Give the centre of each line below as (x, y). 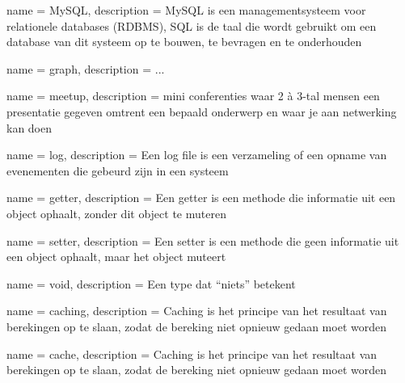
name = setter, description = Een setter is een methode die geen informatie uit (203, 240)
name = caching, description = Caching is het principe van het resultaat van (197, 311)
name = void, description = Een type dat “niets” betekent (151, 283)
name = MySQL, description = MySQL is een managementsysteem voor (186, 10)
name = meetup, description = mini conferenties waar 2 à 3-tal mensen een (193, 96)
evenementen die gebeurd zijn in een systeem (118, 170)
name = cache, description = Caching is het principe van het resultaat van (192, 354)
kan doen (30, 127)
